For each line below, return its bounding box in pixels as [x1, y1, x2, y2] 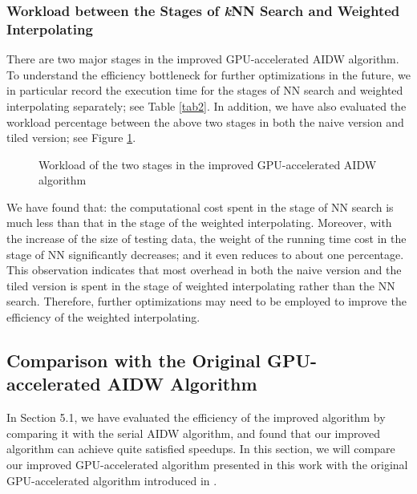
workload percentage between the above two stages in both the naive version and [6, 113, 404, 130]
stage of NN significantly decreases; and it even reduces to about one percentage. [6, 245, 404, 262]
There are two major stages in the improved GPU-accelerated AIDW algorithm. [6, 51, 399, 67]
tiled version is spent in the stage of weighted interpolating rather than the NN [6, 277, 395, 294]
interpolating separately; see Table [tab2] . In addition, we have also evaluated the [6, 97, 407, 114]
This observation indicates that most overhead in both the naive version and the [6, 261, 402, 278]
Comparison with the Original [6, 348, 261, 373]
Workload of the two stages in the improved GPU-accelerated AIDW [38, 156, 377, 172]
